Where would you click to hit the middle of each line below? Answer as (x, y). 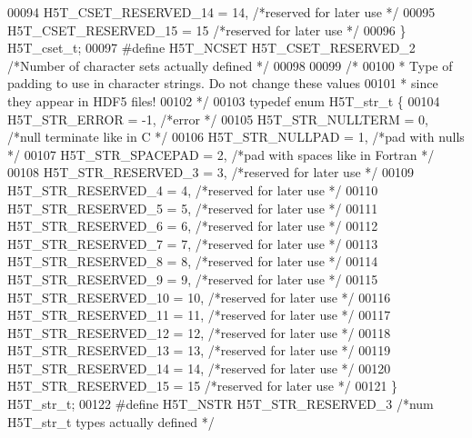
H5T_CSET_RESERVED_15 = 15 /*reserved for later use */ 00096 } (207, 30)
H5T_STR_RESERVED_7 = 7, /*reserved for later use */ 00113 (193, 243)
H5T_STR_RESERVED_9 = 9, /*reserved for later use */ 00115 (193, 279)
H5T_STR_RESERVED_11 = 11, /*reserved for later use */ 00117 (199, 315)
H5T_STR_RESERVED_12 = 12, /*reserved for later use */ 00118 (199, 332)
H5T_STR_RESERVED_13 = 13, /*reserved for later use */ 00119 (199, 350)
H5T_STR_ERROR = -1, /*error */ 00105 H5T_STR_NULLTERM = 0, (218, 119)
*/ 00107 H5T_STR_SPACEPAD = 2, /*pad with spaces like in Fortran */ (221, 154)
